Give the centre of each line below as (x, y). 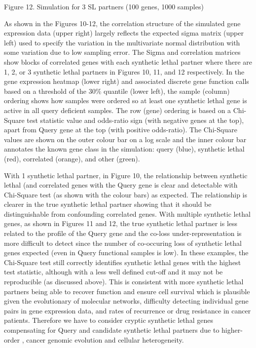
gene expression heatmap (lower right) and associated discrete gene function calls (127, 81)
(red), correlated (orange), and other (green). (72, 158)
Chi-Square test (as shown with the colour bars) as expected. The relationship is (126, 194)
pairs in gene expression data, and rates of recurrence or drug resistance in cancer (128, 310)
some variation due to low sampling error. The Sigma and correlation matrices (122, 52)
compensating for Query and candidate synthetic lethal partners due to (112, 330)
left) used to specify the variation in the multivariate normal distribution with (122, 42)
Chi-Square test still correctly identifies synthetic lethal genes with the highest (123, 262)
